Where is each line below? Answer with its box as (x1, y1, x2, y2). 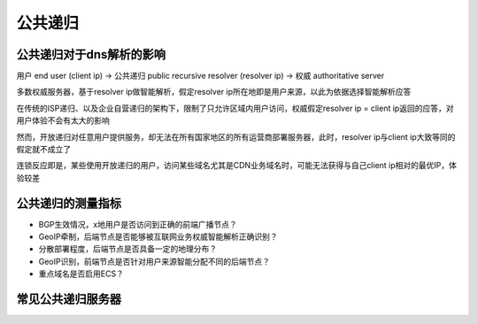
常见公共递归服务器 (16, 292, 121, 307)
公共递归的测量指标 (16, 196, 121, 211)
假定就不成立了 (16, 144, 71, 155)
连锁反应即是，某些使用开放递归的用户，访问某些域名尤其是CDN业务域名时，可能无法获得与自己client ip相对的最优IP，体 (16, 160, 458, 171)
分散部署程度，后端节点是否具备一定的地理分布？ (38, 243, 217, 254)
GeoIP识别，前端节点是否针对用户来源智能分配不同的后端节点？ (38, 256, 270, 266)
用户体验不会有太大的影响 (16, 115, 110, 126)
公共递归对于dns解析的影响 (16, 47, 166, 62)
